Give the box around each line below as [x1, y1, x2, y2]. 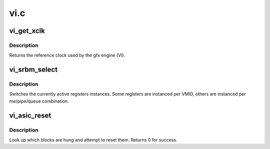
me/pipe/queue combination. [9, 98, 69, 104]
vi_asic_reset [9, 111, 51, 119]
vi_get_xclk [9, 26, 45, 35]
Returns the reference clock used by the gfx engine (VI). [9, 52, 125, 58]
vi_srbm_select [9, 65, 57, 74]
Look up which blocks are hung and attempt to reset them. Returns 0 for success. [9, 137, 177, 143]
